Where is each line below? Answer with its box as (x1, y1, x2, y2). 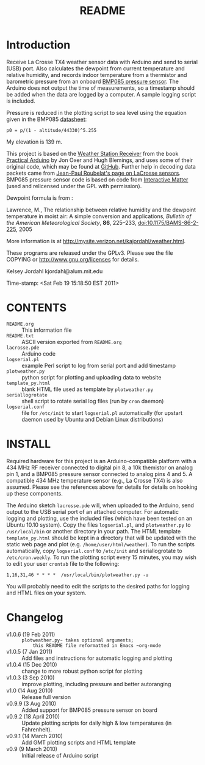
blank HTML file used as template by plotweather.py (21, 386, 154, 393)
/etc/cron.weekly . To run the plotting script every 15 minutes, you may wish (6, 554, 196, 561)
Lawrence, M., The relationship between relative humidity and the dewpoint (6, 206, 196, 213)
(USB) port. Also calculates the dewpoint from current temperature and (6, 65, 185, 72)
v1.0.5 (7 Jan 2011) (6, 648, 53, 655)
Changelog (6, 610, 63, 624)
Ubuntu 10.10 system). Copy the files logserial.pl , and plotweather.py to (6, 521, 191, 529)
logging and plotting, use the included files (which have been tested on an (6, 514, 193, 522)
